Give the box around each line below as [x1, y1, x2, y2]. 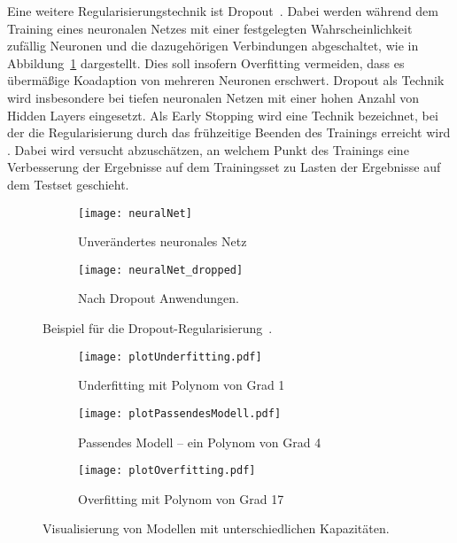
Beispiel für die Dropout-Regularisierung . [43, 319, 273, 337]
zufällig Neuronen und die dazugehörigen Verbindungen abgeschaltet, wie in [7, 36, 419, 55]
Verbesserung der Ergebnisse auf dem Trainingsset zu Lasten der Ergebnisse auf [7, 158, 441, 176]
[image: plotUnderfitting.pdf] [78, 350, 262, 363]
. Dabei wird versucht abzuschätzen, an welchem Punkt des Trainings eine [7, 140, 409, 159]
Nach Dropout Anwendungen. [78, 289, 239, 307]
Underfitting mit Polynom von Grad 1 [78, 376, 285, 394]
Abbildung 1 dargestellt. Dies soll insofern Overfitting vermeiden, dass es [7, 53, 405, 72]
